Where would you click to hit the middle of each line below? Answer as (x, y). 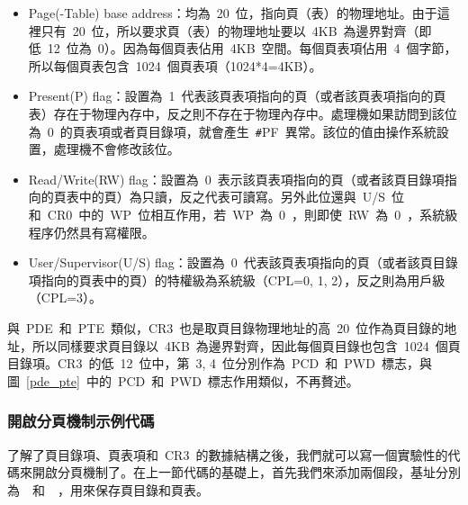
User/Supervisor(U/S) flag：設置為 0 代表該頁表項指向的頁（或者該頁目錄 (243, 262)
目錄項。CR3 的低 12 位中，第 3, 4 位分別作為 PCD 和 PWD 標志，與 (220, 363)
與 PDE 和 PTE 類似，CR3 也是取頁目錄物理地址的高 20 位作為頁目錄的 (226, 327)
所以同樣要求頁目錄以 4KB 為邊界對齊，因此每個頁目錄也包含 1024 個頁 (246, 345)
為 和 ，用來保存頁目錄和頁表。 (108, 489)
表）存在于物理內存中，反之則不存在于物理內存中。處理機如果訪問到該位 (243, 113)
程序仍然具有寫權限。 (91, 232)
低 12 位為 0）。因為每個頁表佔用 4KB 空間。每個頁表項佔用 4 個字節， (243, 48)
